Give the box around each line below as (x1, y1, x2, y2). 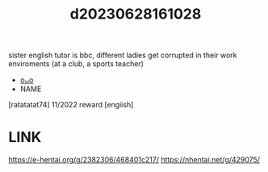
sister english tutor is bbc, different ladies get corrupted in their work (8, 50, 237, 61)
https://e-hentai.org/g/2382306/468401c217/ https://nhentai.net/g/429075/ (8, 155, 261, 165)
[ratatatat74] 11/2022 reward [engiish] (8, 100, 134, 110)
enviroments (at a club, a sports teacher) (8, 59, 144, 69)
